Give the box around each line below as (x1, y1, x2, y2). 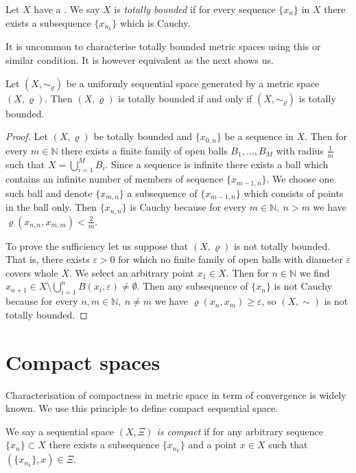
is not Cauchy (274, 279, 333, 293)
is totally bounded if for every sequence (114, 2, 276, 16)
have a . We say (34, 2, 100, 16)
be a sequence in (224, 129, 294, 143)
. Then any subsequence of (137, 279, 248, 293)
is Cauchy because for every (130, 200, 247, 214)
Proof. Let (5, 129, 48, 143)
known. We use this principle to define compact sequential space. (5, 401, 278, 415)
